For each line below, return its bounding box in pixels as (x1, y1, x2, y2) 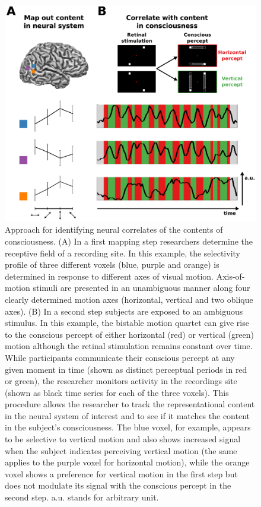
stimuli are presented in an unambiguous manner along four (33, 281, 250, 294)
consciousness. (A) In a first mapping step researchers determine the (5, 235, 253, 247)
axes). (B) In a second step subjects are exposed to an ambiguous (5, 305, 243, 317)
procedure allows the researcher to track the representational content (5, 398, 255, 410)
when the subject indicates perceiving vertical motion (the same (5, 444, 237, 457)
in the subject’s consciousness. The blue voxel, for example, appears (5, 421, 251, 433)
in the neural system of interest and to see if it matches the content (5, 409, 250, 422)
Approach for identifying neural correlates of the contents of (5, 223, 223, 236)
